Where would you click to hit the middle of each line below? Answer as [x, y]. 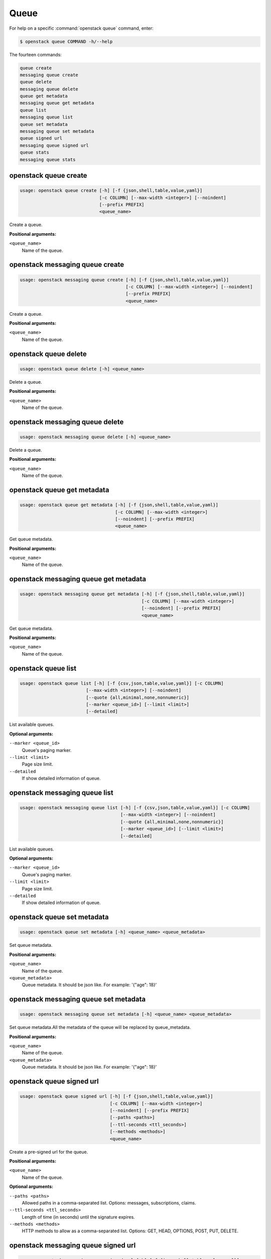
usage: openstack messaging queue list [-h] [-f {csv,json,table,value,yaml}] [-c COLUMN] [135, 808]
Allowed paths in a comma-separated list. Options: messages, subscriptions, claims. [109, 1203]
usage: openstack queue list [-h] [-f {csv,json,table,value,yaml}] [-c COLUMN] [122, 683]
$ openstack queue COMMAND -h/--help [66, 41]
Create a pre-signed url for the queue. [49, 1152]
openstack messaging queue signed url [73, 1246]
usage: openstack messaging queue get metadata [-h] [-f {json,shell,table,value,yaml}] [132, 594]
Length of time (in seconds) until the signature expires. [78, 1217]
